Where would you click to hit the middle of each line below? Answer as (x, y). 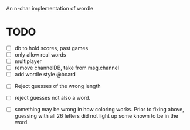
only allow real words (40, 55)
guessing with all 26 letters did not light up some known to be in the (96, 116)
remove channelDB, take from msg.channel (67, 68)
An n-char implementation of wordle (50, 8)
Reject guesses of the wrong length (57, 86)
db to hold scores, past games (51, 48)
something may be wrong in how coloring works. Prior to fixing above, (99, 110)
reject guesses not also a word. (52, 98)
